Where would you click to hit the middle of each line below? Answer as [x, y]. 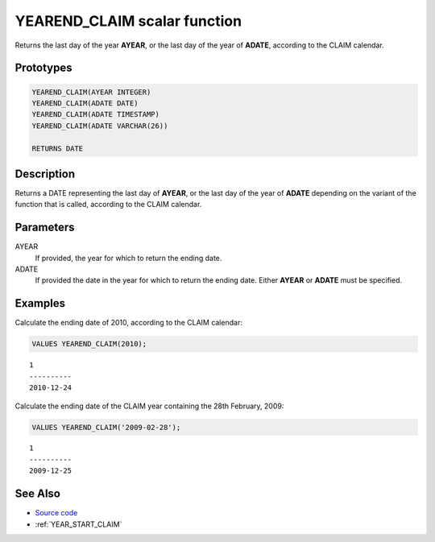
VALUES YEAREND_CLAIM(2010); [89, 344]
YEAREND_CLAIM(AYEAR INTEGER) [91, 92]
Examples [40, 303]
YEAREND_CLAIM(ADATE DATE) [85, 103]
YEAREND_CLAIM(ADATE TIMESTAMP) [96, 114]
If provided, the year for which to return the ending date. [128, 258]
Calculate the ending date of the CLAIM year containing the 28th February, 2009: [149, 406]
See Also [37, 494]
